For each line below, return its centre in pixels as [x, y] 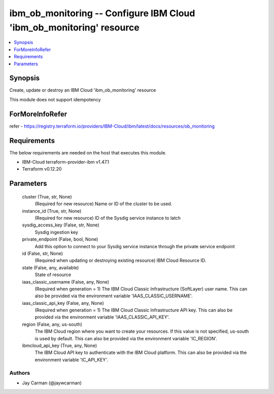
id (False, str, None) [43, 253]
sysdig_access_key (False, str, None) [61, 225]
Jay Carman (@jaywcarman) [52, 383]
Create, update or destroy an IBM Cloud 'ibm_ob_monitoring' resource [83, 90]
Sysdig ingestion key [57, 232]
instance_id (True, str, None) [52, 211]
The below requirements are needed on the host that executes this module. [88, 152]
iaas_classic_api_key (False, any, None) [63, 303]
